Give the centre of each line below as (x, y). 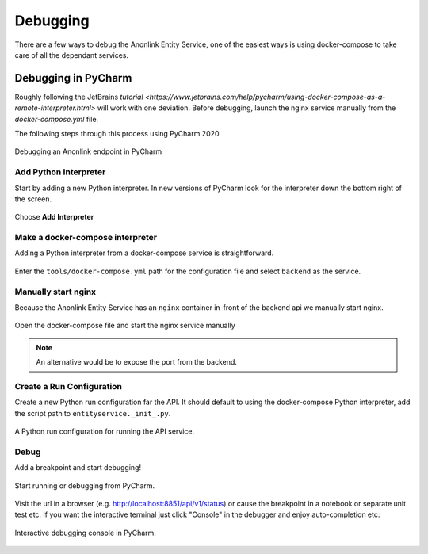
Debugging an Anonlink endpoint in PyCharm (88, 151)
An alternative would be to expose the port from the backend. (137, 362)
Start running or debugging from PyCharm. (85, 485)
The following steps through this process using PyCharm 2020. (118, 134)
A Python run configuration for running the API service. (105, 431)
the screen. (33, 199)
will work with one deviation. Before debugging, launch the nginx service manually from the (246, 108)
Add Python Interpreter (60, 172)
